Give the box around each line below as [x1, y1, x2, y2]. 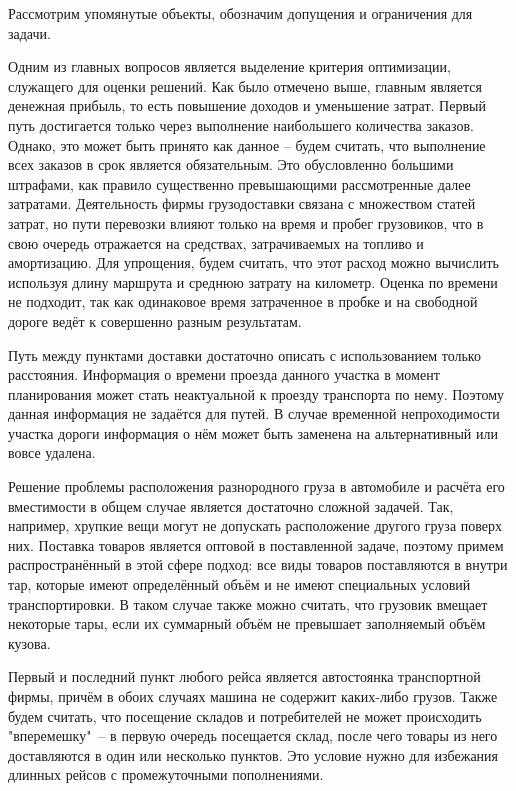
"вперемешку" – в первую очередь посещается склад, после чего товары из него [8, 725, 498, 746]
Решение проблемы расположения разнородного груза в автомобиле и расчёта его [8, 476, 505, 497]
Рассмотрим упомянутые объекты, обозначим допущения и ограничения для [8, 3, 473, 23]
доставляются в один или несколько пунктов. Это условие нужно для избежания [8, 744, 499, 765]
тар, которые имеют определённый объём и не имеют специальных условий [8, 574, 471, 595]
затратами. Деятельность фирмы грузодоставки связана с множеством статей [8, 193, 476, 214]
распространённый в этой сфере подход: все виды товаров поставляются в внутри [8, 554, 508, 575]
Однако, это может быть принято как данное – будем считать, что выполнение [8, 134, 486, 155]
